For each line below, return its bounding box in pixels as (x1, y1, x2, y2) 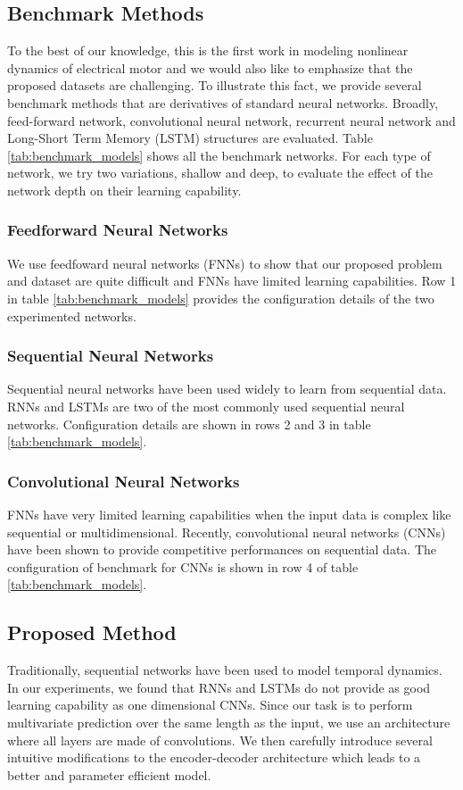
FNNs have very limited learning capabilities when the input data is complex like (7, 504, 451, 523)
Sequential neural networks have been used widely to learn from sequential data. (7, 379, 447, 398)
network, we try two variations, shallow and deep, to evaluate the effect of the (7, 163, 433, 182)
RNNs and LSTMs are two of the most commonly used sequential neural (7, 396, 405, 415)
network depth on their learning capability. (7, 180, 242, 199)
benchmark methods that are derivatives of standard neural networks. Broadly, (7, 93, 439, 112)
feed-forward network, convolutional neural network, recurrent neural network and (7, 111, 456, 129)
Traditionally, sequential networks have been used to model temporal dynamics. (7, 661, 442, 679)
